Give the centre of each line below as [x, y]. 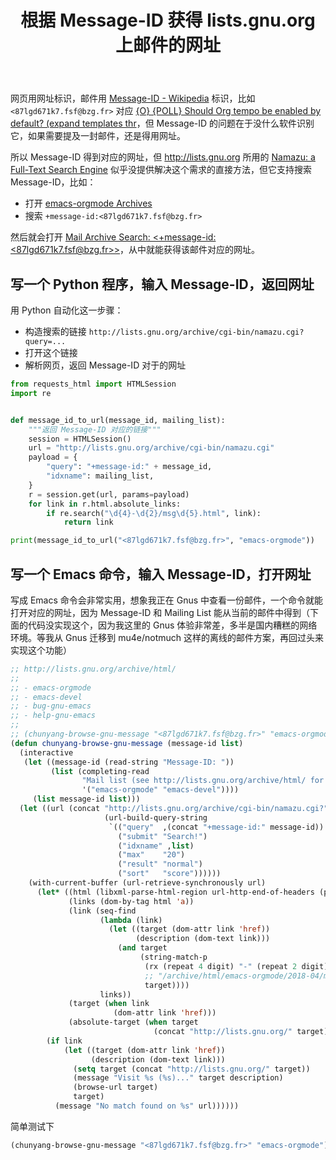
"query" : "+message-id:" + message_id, [129, 467]
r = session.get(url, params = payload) [109, 494]
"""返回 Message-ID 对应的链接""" [95, 429]
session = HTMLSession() [80, 439]
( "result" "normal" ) [160, 864]
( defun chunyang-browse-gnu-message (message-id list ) [127, 743]
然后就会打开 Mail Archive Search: [80, 237]
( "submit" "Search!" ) [162, 836]
